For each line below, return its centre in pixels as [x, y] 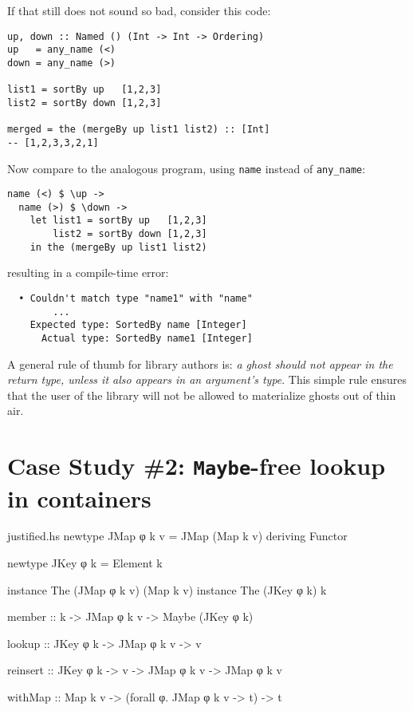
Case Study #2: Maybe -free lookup [197, 466]
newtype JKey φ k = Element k [85, 563]
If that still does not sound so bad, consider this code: [139, 10]
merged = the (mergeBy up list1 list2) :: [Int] [139, 130]
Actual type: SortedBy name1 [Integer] [147, 338]
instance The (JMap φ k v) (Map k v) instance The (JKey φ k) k [167, 589]
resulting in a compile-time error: [88, 273]
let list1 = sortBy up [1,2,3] [118, 221]
